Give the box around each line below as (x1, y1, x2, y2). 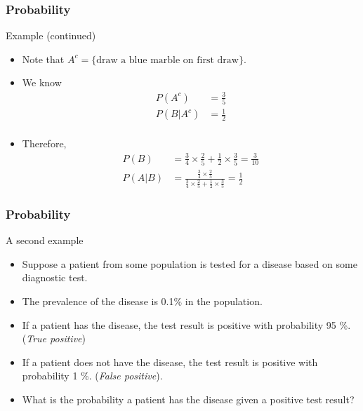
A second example (6, 233, 84, 248)
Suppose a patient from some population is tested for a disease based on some (22, 256, 357, 271)
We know (22, 75, 62, 90)
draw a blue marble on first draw (96, 55, 239, 65)
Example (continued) (6, 28, 96, 43)
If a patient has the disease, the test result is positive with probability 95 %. (22, 317, 351, 332)
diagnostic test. (22, 270, 88, 285)
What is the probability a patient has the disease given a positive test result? (22, 391, 355, 406)
